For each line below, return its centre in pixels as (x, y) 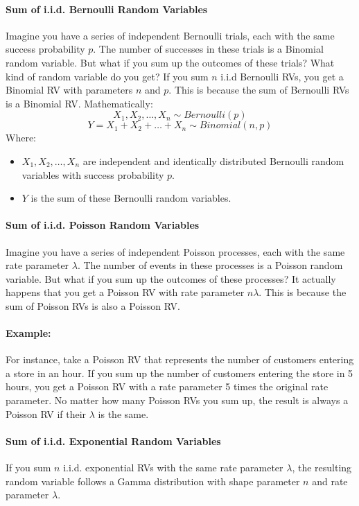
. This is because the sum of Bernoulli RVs (259, 90)
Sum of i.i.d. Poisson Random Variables (103, 225)
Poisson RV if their (46, 413)
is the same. (123, 413)
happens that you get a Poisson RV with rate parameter (125, 292)
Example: (28, 333)
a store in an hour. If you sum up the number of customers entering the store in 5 (179, 373)
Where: (21, 138)
